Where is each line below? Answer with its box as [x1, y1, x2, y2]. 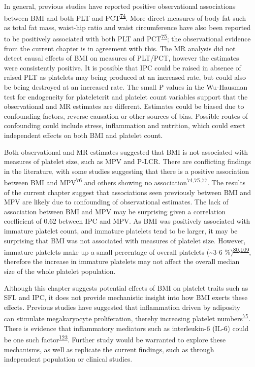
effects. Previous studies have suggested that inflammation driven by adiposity [4, 301, 240, 312]
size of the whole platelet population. [4, 266, 116, 276]
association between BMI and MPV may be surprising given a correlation [4, 206, 226, 216]
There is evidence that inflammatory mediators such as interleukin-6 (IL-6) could [4, 323, 249, 333]
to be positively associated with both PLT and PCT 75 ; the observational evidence [4, 32, 251, 44]
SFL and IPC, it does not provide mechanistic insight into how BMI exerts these [4, 292, 248, 302]
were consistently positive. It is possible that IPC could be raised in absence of [4, 62, 241, 72]
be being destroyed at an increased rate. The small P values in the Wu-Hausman [4, 82, 248, 92]
